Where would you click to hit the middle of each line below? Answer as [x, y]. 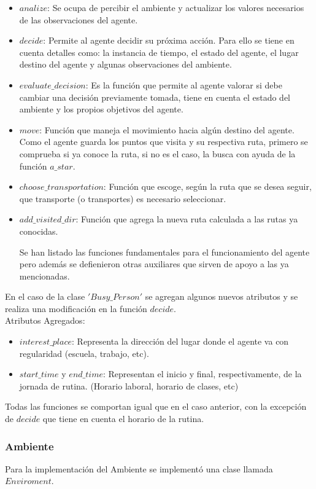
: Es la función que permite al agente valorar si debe [184, 84]
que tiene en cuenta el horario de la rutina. [123, 419]
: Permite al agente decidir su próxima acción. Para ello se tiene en [169, 40]
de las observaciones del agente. [79, 19]
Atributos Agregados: [45, 320]
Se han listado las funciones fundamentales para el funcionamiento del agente [164, 252]
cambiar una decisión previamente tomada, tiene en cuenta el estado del [155, 97]
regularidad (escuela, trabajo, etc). [84, 353]
